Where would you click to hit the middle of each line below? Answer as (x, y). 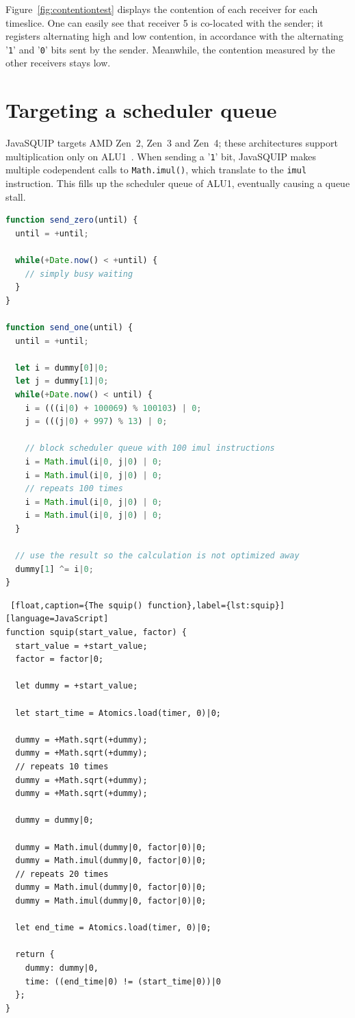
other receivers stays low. (58, 63)
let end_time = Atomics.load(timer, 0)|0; (113, 928)
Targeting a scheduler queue (141, 110)
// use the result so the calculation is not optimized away (157, 556)
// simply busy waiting (79, 274)
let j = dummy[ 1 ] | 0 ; (62, 381)
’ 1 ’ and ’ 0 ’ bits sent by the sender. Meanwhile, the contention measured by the (170, 49)
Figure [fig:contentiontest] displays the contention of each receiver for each (162, 9)
